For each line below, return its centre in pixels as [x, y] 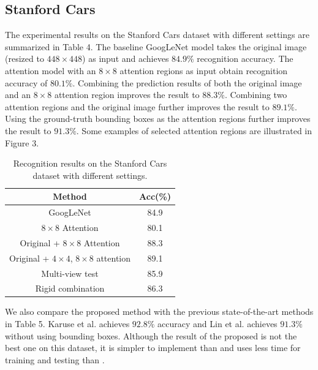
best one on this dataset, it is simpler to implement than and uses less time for [153, 348]
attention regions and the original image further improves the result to [137, 106]
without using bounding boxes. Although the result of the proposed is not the [151, 335]
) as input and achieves [126, 59]
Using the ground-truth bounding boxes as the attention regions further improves [158, 119]
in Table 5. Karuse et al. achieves [67, 324]
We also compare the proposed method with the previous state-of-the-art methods [159, 311]
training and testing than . [55, 359]
